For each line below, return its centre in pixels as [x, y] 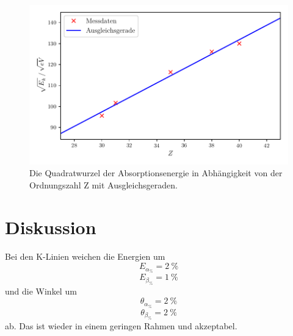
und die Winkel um [41, 291]
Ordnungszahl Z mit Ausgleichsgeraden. [103, 185]
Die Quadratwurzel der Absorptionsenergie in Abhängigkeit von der [156, 173]
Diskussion [51, 227]
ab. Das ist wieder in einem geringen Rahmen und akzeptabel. [121, 325]
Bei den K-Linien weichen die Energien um [85, 256]
